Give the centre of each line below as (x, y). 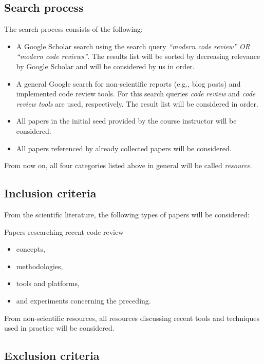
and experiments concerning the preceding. (83, 300)
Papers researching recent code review (64, 231)
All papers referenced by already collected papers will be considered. (124, 148)
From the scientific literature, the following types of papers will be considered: (127, 214)
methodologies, (40, 266)
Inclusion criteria (50, 193)
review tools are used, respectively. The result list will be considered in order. (137, 103)
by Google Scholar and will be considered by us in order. (105, 66)
